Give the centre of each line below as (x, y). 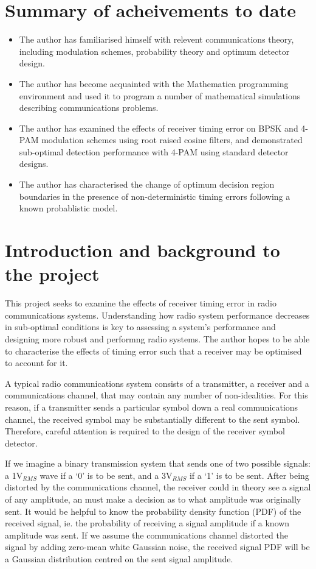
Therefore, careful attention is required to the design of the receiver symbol (145, 431)
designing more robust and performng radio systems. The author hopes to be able (157, 338)
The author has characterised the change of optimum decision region (147, 184)
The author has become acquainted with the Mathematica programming (154, 83)
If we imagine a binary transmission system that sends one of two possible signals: (158, 463)
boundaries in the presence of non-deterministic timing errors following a (155, 196)
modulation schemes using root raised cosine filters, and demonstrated (172, 140)
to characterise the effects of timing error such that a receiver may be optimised (153, 351)
